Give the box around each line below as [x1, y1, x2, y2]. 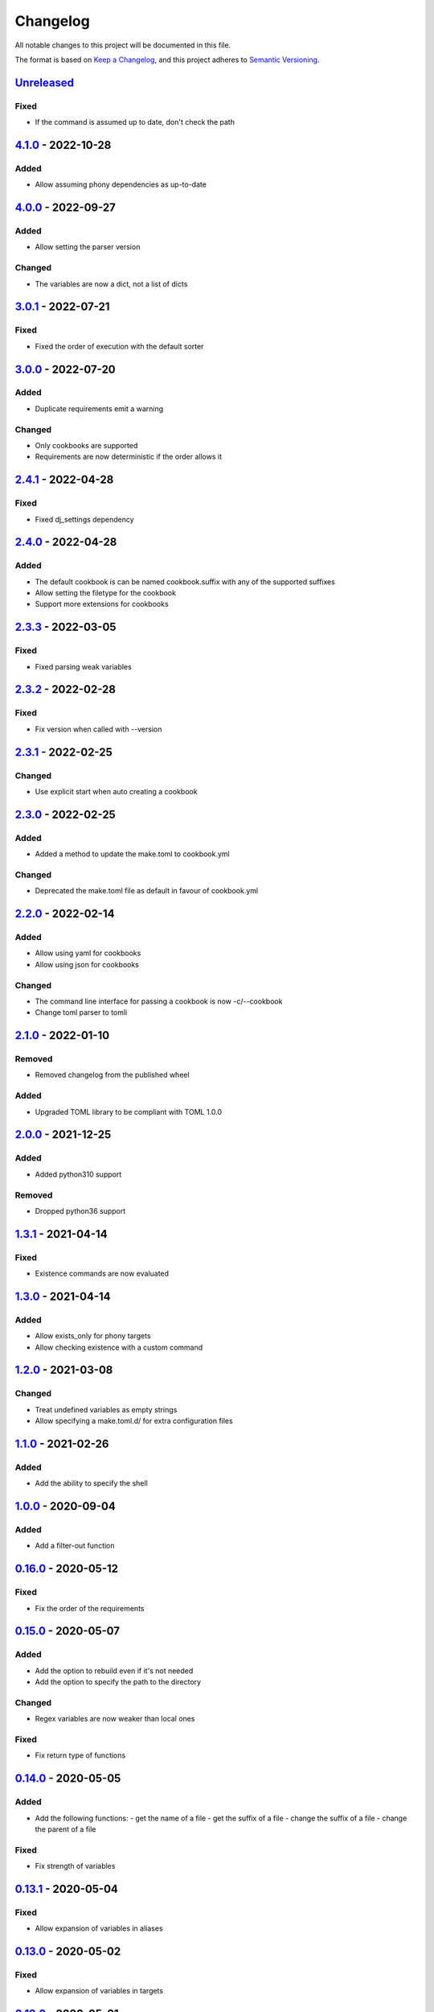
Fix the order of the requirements [35, 1603, 145, 1613]
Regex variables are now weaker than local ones [35, 1714, 195, 1724]
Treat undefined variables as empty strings [35, 1404, 178, 1414]
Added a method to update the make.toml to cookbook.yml [35, 849, 230, 859]
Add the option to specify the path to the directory [35, 1677, 201, 1687]
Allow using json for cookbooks [35, 959, 140, 969]
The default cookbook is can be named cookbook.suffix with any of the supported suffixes [35, 576, 335, 587]
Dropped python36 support [35, 1206, 126, 1215]
